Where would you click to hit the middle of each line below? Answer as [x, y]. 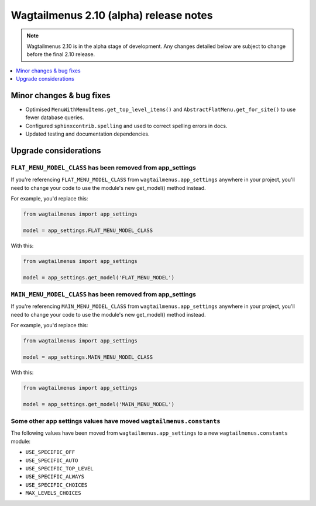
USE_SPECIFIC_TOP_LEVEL [59, 468]
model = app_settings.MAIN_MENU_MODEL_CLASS [88, 357]
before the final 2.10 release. [61, 54]
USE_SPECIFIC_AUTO [52, 460]
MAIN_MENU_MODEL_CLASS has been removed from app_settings [103, 294]
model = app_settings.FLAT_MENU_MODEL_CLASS [88, 230]
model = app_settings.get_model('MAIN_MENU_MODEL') [99, 404]
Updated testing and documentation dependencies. [87, 134]
